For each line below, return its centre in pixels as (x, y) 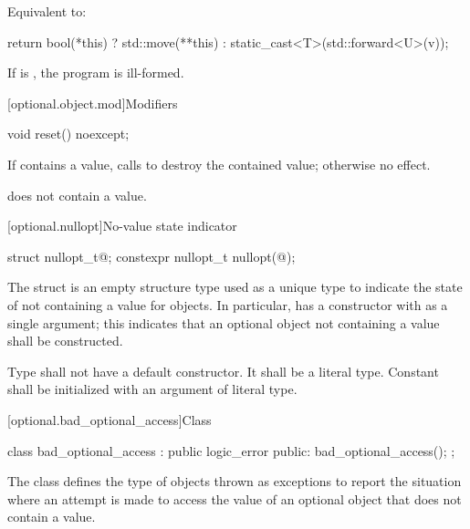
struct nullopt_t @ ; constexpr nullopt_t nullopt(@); (151, 256)
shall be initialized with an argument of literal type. (152, 389)
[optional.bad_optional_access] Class (110, 419)
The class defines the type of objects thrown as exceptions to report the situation (235, 481)
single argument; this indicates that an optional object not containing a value (224, 322)
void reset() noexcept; (68, 134)
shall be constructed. (65, 341)
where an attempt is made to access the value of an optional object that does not (235, 498)
